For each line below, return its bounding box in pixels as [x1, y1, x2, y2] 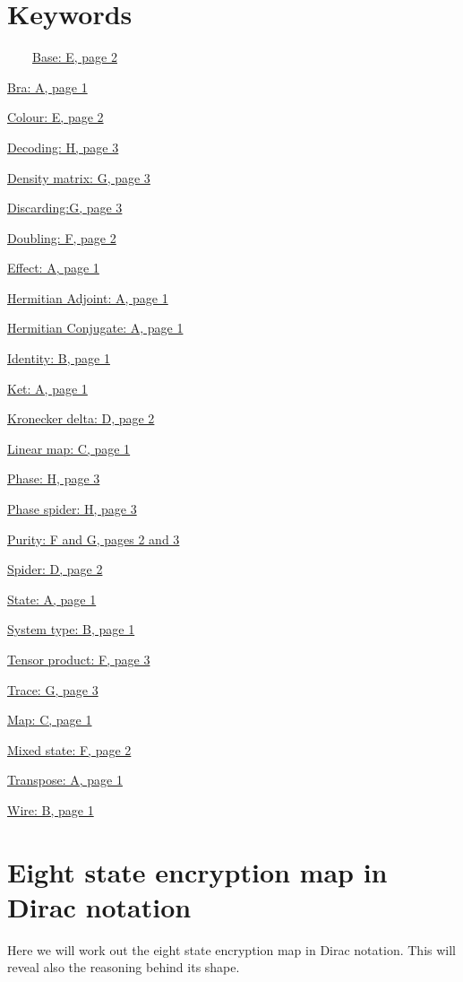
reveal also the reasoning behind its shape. [7, 958, 240, 977]
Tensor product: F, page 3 [7, 650, 150, 668]
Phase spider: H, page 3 [7, 500, 137, 518]
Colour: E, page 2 [7, 108, 104, 126]
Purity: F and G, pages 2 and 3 [7, 529, 180, 548]
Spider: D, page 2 [7, 560, 103, 578]
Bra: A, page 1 [7, 77, 88, 96]
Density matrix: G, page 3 [7, 168, 150, 187]
